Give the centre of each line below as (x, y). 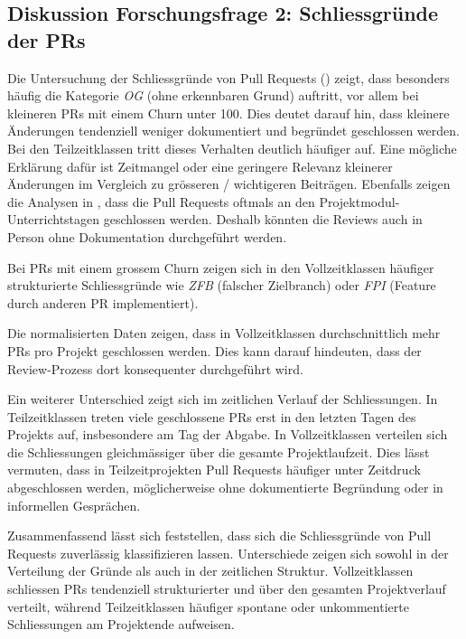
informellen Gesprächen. (74, 505)
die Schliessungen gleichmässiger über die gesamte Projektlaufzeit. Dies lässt (219, 451)
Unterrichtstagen (54, 219)
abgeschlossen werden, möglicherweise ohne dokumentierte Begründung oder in (225, 488)
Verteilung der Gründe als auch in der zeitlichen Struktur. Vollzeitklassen (210, 571)
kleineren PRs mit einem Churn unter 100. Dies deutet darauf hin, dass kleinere (228, 113)
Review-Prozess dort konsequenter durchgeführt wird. (155, 368)
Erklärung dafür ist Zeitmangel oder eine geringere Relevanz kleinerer (200, 166)
